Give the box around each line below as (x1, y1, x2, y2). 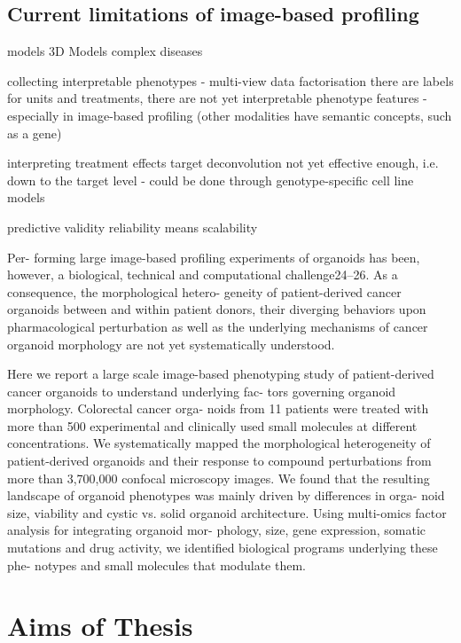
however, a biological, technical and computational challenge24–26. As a (7, 265, 398, 284)
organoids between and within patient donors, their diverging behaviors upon (7, 300, 426, 318)
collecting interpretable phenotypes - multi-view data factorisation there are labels (7, 71, 454, 90)
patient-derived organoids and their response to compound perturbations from (7, 451, 432, 470)
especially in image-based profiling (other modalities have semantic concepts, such (7, 106, 452, 124)
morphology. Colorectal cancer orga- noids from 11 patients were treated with (7, 399, 429, 418)
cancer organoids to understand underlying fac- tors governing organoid (7, 381, 396, 400)
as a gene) (7, 123, 62, 142)
